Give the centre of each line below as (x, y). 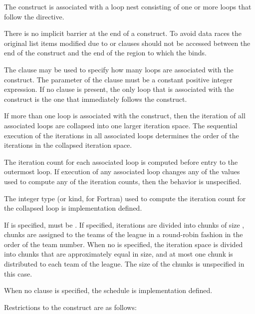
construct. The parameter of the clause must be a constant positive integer (118, 79)
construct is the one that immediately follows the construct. (96, 99)
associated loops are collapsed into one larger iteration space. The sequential (121, 125)
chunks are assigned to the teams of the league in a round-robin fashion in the (124, 234)
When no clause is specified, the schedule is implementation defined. (108, 290)
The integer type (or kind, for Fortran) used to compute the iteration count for (125, 198)
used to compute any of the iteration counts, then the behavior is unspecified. (123, 181)
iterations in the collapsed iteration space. (68, 145)
